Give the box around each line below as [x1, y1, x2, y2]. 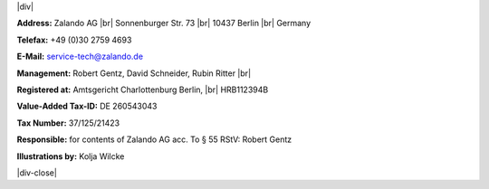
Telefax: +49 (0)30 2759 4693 [16, 34, 132, 45]
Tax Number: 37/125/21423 [16, 118, 120, 128]
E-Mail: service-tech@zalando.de [16, 51, 144, 62]
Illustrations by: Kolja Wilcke [16, 150, 125, 162]
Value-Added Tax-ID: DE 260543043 [16, 100, 158, 112]
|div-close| [16, 167, 58, 178]
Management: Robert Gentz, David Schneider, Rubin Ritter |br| [16, 68, 252, 79]
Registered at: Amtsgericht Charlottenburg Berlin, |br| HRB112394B [16, 84, 269, 95]
